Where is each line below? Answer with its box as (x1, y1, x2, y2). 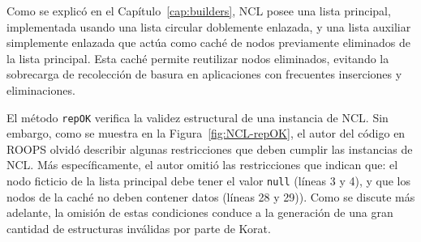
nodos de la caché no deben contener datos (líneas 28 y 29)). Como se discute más (6, 188, 415, 205)
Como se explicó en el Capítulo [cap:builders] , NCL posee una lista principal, (6, 2, 391, 19)
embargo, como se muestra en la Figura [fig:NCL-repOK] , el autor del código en (6, 125, 406, 142)
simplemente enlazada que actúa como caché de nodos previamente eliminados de (6, 34, 410, 51)
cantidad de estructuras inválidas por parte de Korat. (6, 219, 271, 236)
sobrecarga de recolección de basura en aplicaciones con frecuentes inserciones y (6, 66, 402, 83)
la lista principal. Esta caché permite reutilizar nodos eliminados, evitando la (6, 49, 389, 66)
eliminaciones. (6, 81, 75, 98)
